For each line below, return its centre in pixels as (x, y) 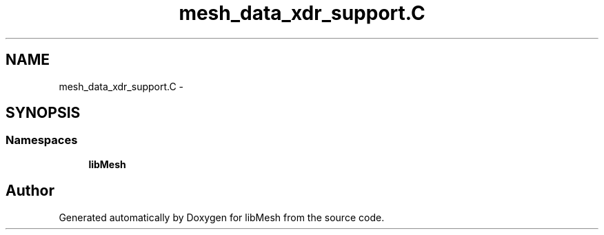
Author (30, 191)
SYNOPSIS (43, 113)
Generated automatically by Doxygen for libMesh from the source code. (222, 217)
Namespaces (42, 140)
